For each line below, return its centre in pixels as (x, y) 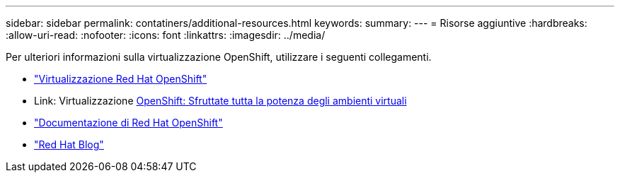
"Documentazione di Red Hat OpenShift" (128, 123)
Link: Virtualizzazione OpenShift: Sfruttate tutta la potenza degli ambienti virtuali (220, 101)
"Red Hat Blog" (69, 144)
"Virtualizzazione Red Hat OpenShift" (121, 79)
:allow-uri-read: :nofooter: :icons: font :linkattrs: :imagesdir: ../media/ (166, 35)
